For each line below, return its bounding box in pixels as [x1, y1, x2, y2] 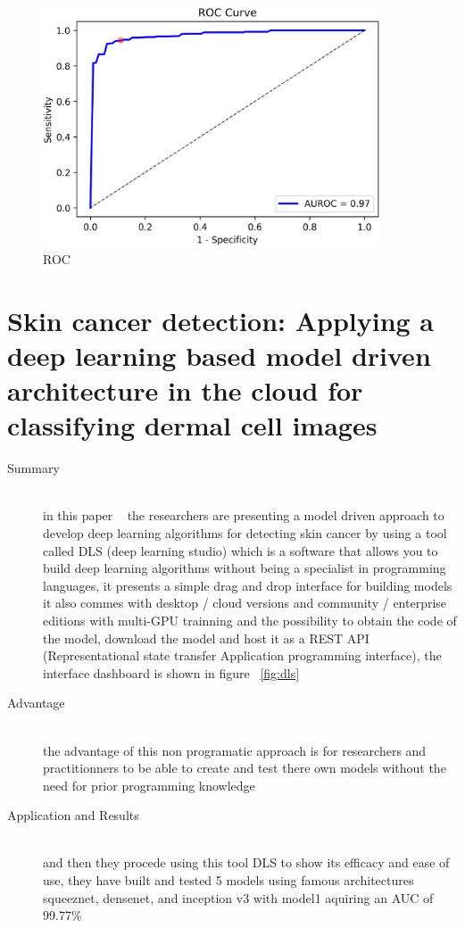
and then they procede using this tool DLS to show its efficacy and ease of [43, 853, 450, 872]
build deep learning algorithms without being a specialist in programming [43, 559, 446, 577]
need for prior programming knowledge [43, 775, 255, 794]
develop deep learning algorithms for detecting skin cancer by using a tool [43, 523, 447, 542]
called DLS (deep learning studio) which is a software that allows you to [43, 541, 438, 559]
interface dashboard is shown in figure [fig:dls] [43, 663, 300, 682]
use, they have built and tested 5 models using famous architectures [43, 871, 414, 890]
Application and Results [7, 806, 139, 824]
